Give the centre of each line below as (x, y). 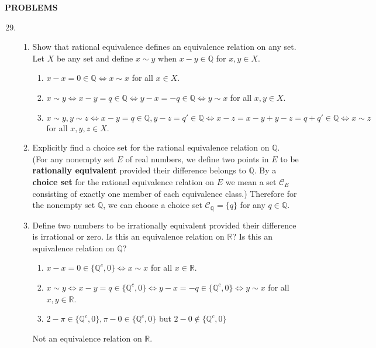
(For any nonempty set (73, 158)
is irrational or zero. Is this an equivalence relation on (128, 236)
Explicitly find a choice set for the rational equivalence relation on (151, 147)
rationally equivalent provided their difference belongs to (139, 170)
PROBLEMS (31, 7)
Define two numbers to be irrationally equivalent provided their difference (164, 225)
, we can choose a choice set (153, 205)
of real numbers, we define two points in (197, 158)
